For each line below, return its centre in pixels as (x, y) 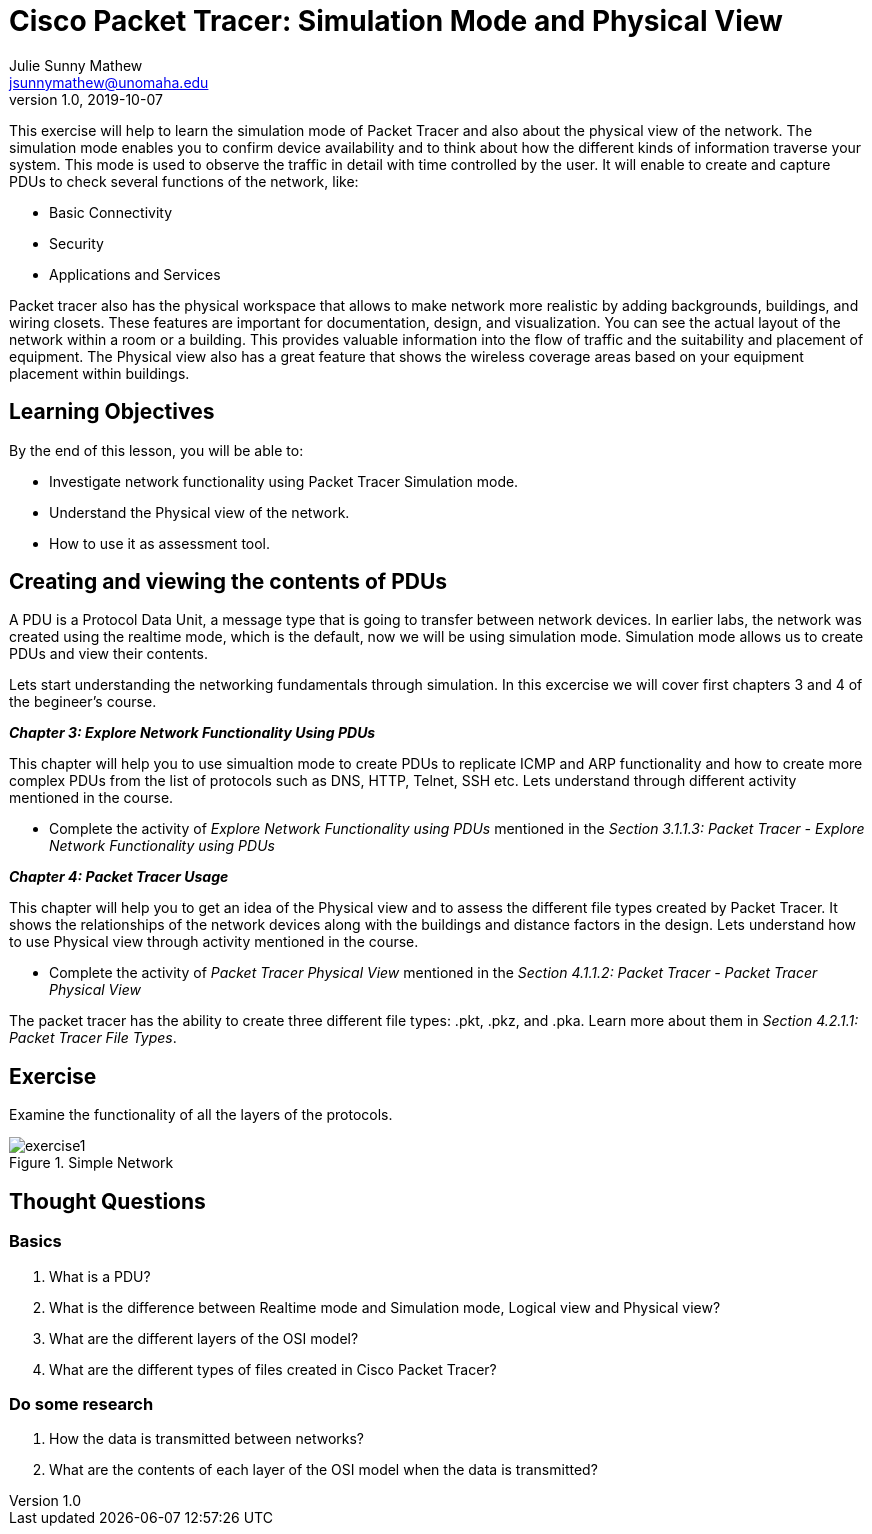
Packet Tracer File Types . (93, 1038)
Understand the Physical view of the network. (199, 512)
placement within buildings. (99, 373)
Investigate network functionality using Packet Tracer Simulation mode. (284, 481)
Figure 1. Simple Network (91, 1163)
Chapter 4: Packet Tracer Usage (119, 877)
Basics (35, 1241)
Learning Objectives (112, 412)
